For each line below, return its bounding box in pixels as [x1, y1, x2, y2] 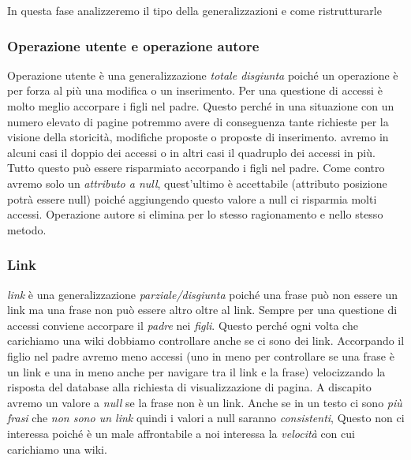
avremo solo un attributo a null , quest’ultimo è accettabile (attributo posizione [7, 174, 387, 191]
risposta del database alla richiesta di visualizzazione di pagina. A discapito [7, 379, 372, 395]
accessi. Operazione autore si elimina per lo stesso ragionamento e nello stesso [7, 206, 383, 223]
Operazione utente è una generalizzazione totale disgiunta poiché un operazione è [7, 66, 398, 83]
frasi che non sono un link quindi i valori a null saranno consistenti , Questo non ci [7, 410, 405, 426]
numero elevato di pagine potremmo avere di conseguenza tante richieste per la [7, 113, 389, 129]
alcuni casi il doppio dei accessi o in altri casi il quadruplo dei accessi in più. [7, 144, 376, 160]
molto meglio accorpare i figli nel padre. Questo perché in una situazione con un [7, 98, 394, 114]
